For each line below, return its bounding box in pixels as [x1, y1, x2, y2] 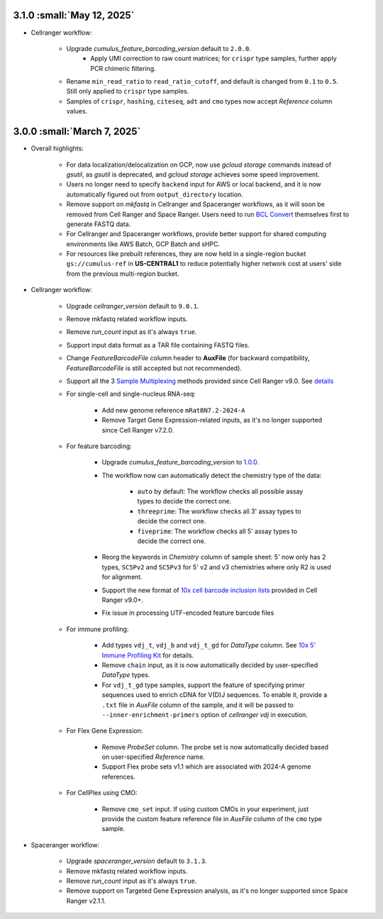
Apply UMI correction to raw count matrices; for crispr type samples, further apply [90, 54, 337, 63]
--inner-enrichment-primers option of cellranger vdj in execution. [101, 710, 309, 719]
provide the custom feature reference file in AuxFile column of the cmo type [101, 815, 322, 823]
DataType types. [101, 671, 150, 679]
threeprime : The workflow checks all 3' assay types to [137, 507, 301, 516]
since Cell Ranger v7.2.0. [101, 425, 174, 434]
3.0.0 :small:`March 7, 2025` [13, 126, 141, 138]
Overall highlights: [30, 144, 84, 152]
